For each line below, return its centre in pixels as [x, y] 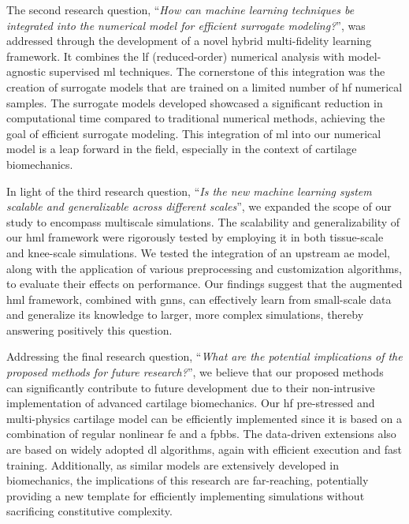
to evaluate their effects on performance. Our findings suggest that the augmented [204, 284]
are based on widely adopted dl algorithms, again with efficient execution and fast [204, 449]
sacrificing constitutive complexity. [89, 511]
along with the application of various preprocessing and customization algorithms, [204, 268]
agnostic [26, 71]
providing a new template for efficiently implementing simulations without [186, 495]
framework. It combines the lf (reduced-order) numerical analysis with [176, 56]
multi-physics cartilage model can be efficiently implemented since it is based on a [204, 418]
